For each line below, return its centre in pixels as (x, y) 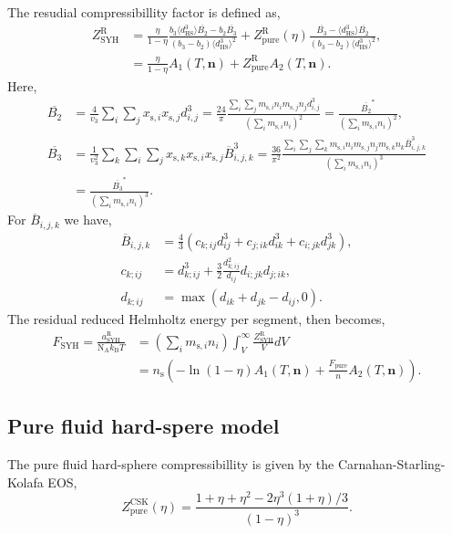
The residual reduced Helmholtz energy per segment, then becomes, (196, 319)
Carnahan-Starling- (391, 464)
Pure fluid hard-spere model (144, 426)
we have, (88, 220)
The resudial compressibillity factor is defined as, (144, 12)
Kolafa (26, 482)
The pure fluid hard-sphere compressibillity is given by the (171, 464)
